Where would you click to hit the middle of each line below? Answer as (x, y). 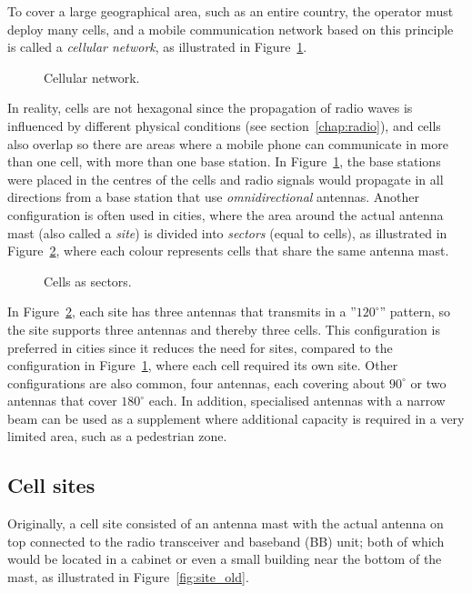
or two (428, 382)
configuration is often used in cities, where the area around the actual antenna (226, 214)
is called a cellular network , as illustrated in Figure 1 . (157, 47)
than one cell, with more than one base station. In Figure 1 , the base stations (224, 161)
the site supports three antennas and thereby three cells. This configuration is (224, 329)
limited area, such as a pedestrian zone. (117, 436)
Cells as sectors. (88, 281)
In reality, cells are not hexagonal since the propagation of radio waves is (210, 108)
